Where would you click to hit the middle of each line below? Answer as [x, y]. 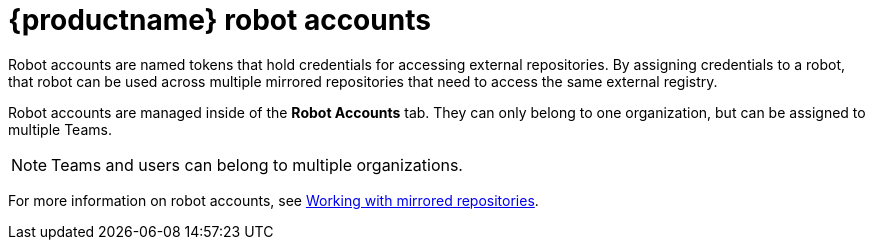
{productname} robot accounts [219, 20]
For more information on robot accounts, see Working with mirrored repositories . [273, 200]
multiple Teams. [60, 129]
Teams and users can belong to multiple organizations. [257, 164]
